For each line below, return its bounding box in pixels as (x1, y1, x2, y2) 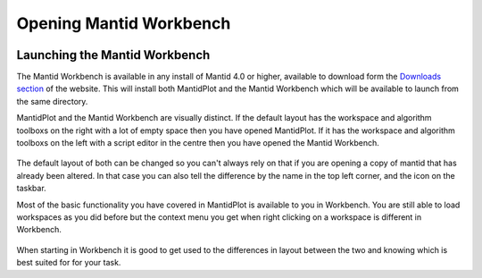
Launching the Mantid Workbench (16, 47, 211, 63)
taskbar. (16, 183, 46, 194)
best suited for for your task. (16, 257, 121, 268)
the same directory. (16, 96, 88, 106)
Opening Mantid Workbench (16, 13, 231, 33)
